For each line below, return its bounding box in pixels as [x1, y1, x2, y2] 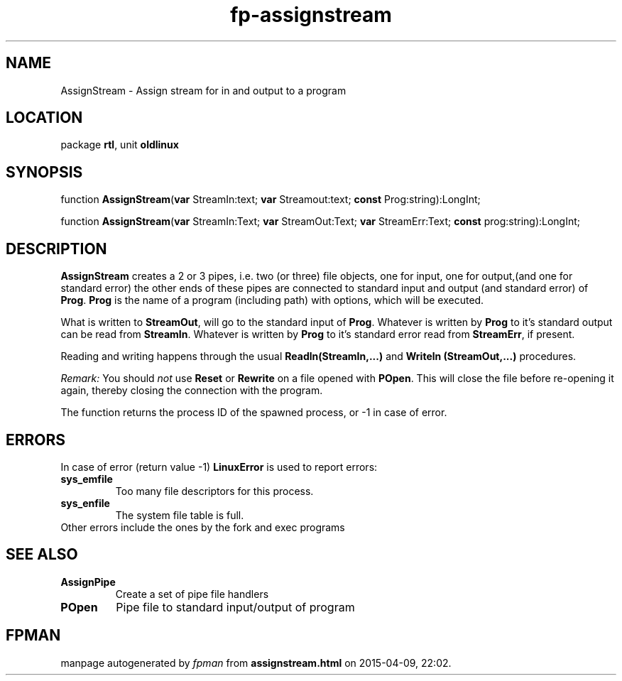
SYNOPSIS [6, 163, 83, 181]
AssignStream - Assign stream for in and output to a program [60, 84, 347, 97]
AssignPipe [60, 575, 116, 588]
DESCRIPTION [6, 239, 107, 258]
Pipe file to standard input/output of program [116, 599, 355, 614]
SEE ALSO [6, 545, 78, 564]
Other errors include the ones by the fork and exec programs [60, 521, 345, 533]
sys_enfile [60, 496, 110, 509]
